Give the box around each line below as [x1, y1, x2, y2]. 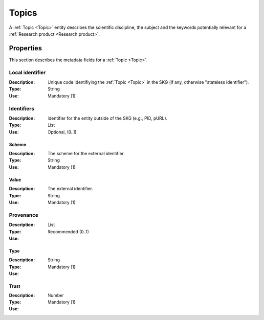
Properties [9, 44, 42, 52]
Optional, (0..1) [47, 129, 77, 135]
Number [47, 292, 65, 298]
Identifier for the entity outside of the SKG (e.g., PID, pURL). [47, 115, 168, 121]
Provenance [9, 211, 39, 218]
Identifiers [9, 105, 34, 112]
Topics [9, 7, 38, 18]
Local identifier [9, 69, 46, 76]
